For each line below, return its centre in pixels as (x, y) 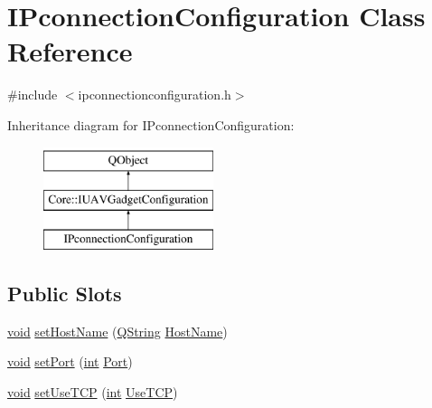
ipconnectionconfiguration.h (155, 95)
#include (33, 95)
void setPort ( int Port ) (70, 361)
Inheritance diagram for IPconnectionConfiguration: (151, 124)
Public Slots (65, 293)
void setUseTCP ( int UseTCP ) (93, 391)
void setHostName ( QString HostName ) (117, 331)
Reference (70, 51)
